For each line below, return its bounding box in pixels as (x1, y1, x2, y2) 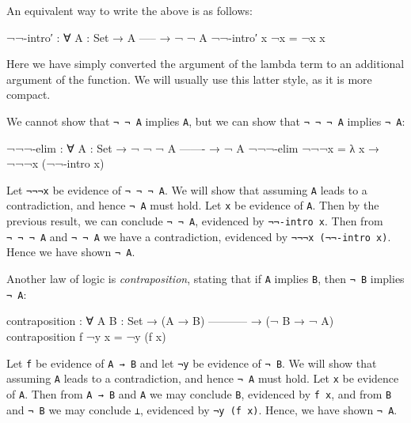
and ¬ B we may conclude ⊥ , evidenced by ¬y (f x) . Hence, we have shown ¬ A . (6, 401, 398, 417)
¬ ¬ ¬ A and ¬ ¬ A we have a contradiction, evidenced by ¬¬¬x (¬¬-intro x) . (6, 228, 391, 244)
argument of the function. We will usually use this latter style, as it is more (6, 70, 372, 87)
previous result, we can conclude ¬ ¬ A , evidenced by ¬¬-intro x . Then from (6, 213, 383, 229)
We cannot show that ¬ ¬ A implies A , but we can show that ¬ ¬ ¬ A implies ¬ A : (6, 112, 405, 129)
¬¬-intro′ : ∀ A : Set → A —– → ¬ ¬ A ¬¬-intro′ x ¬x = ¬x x (6, 28, 325, 45)
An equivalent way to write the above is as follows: (6, 2, 253, 18)
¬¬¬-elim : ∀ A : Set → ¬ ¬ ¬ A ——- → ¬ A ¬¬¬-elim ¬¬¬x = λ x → (6, 139, 379, 156)
